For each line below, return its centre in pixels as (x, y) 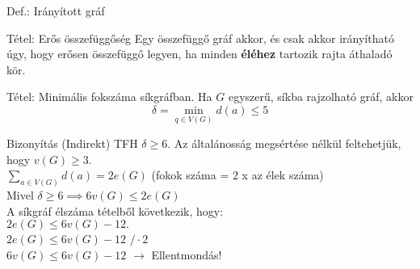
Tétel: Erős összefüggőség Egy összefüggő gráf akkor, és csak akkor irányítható (200, 38)
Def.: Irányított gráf (56, 11)
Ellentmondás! (187, 255)
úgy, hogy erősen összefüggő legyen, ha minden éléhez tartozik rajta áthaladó (199, 54)
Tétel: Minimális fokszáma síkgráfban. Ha (109, 97)
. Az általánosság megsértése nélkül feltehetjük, (284, 143)
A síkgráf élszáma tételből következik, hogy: (115, 210)
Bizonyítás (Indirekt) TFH (72, 143)
